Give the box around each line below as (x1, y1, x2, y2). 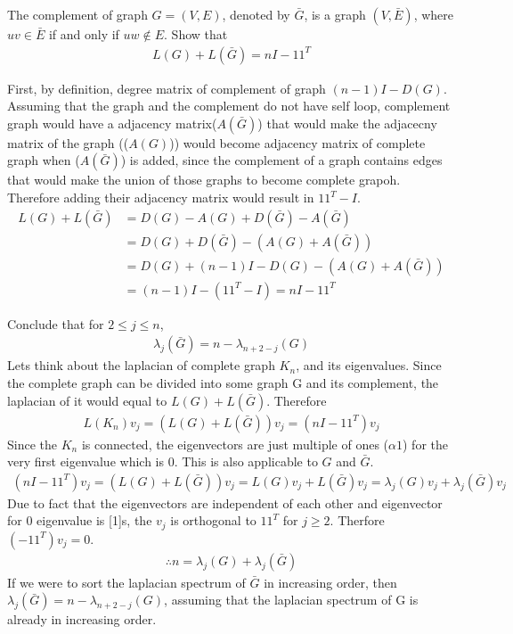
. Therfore (330, 511, 385, 530)
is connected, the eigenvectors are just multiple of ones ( (81, 434, 389, 453)
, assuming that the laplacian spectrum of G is (164, 590, 419, 609)
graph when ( (7, 151, 80, 169)
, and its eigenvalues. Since (296, 356, 442, 375)
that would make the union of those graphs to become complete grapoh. (7, 170, 401, 189)
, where (413, 5, 454, 23)
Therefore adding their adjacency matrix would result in (7, 188, 314, 206)
